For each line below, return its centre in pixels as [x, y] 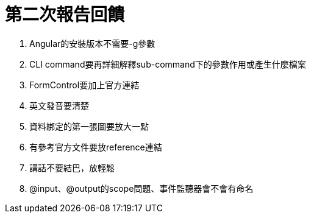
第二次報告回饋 [65, 15]
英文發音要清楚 [59, 105]
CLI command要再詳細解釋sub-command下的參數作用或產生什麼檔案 [168, 64]
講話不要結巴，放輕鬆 [72, 167]
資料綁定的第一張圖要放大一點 [89, 126]
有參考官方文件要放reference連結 [96, 147]
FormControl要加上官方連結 [84, 85]
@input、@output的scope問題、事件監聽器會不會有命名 [141, 188]
